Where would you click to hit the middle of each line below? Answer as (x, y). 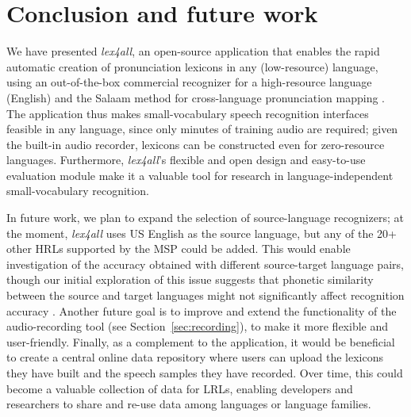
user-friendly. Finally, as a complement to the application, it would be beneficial (201, 341)
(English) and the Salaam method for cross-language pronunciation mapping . (196, 97)
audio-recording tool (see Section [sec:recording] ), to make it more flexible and (198, 326)
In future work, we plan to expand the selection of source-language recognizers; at (205, 218)
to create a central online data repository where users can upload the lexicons (195, 357)
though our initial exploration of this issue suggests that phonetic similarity (190, 279)
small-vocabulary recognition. (78, 191)
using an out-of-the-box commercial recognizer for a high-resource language (189, 82)
